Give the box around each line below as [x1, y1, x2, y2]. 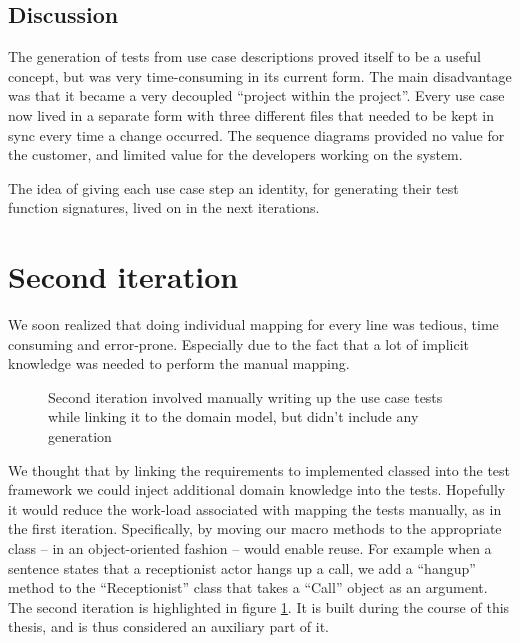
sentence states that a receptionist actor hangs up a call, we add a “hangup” [8, 557, 476, 578]
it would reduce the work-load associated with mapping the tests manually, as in [8, 498, 502, 519]
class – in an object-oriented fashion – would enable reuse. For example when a [8, 538, 492, 559]
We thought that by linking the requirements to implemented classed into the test [8, 459, 511, 480]
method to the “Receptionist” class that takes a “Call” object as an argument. [8, 577, 488, 598]
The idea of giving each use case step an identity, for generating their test [8, 177, 459, 198]
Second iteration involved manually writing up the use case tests [48, 386, 443, 407]
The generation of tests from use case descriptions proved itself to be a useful [8, 46, 481, 67]
